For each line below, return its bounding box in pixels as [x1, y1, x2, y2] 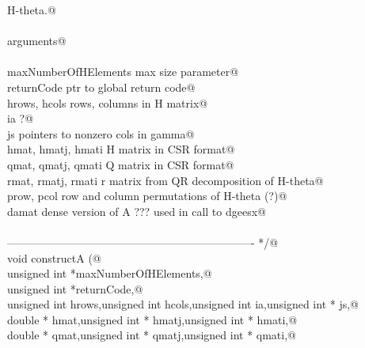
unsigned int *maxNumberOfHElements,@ [7, 265, 212, 282]
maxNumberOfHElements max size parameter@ [7, 63, 239, 80]
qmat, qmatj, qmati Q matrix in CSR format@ [7, 156, 234, 172]
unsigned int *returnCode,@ [7, 280, 143, 297]
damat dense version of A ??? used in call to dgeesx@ [7, 202, 266, 219]
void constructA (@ [7, 249, 101, 266]
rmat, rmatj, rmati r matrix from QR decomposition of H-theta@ [7, 172, 324, 188]
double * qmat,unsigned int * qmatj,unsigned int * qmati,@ [7, 327, 296, 343]
